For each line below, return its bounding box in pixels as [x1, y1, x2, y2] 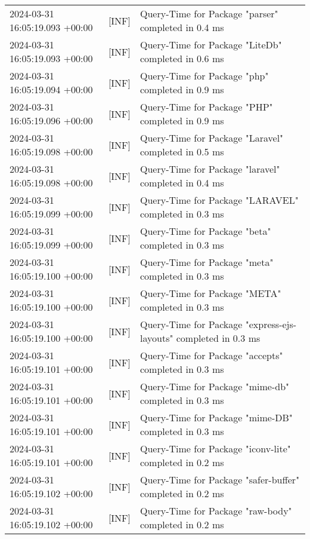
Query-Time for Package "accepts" [140, 348, 283, 362]
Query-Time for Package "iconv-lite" [140, 442, 291, 455]
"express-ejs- [245, 317, 297, 331]
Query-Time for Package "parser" [140, 7, 278, 20]
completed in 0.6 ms [140, 51, 224, 65]
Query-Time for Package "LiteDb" [140, 38, 282, 51]
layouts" [140, 331, 173, 345]
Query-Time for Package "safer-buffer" [140, 473, 300, 486]
